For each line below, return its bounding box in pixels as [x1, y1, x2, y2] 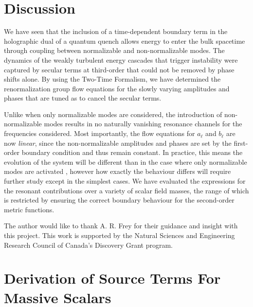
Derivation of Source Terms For [4, 268, 221, 288]
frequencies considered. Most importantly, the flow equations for [4, 128, 195, 138]
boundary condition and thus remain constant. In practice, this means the [21, 147, 243, 157]
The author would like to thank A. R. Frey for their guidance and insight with [4, 221, 238, 231]
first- [234, 137, 248, 148]
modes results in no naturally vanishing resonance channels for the [44, 119, 242, 129]
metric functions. [4, 204, 54, 214]
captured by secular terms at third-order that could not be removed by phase [4, 64, 235, 74]
